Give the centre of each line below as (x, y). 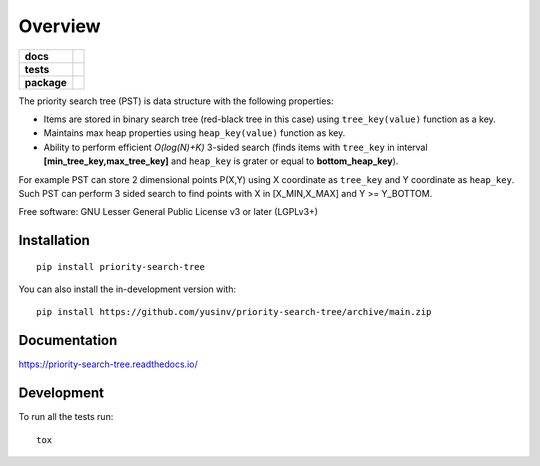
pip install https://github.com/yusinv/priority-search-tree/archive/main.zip (234, 312)
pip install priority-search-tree (120, 266)
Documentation (68, 340)
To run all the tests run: (66, 417)
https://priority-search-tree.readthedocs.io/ (108, 364)
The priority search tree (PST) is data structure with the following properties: (176, 101)
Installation (54, 240)
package (45, 82)
